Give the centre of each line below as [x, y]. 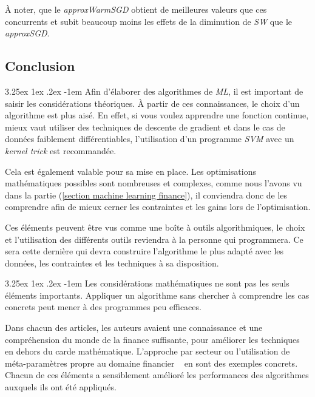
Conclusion [40, 66]
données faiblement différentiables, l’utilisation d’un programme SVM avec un [150, 139]
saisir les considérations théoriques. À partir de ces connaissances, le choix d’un [152, 103]
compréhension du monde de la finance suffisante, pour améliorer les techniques [152, 339]
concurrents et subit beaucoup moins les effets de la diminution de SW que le [149, 21]
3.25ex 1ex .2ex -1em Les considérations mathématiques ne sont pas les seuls [147, 283]
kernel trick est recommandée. [61, 150]
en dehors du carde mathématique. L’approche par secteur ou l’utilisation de [147, 351]
